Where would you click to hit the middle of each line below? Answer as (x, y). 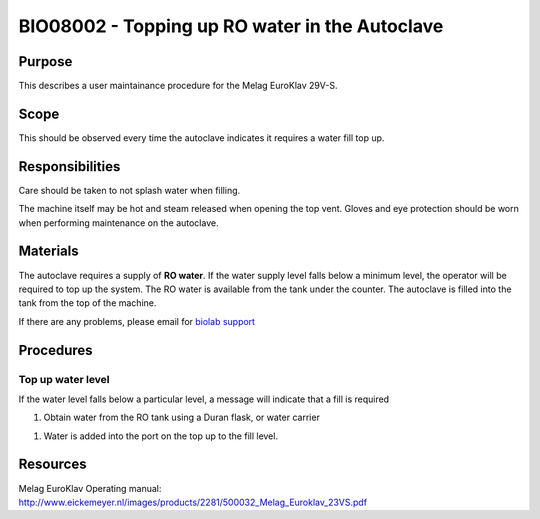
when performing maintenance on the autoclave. (118, 222)
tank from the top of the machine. (87, 303)
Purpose (45, 61)
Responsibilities (69, 166)
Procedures (56, 350)
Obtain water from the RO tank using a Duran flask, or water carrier (181, 417)
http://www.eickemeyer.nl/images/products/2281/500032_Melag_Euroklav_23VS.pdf (193, 502)
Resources (52, 464)
